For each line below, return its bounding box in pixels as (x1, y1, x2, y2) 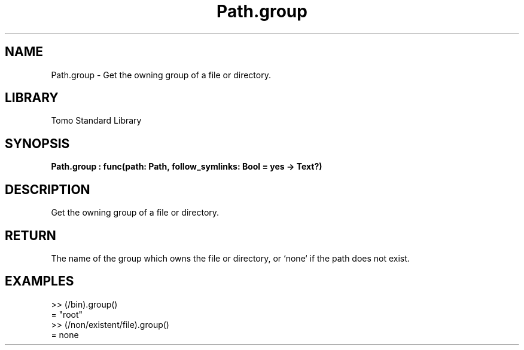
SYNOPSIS (5, 136, 70, 151)
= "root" (51, 309, 83, 320)
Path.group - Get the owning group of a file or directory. (51, 69, 271, 80)
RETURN (5, 228, 56, 243)
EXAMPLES (5, 274, 74, 289)
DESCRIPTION (5, 182, 90, 197)
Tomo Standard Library (51, 115, 142, 126)
